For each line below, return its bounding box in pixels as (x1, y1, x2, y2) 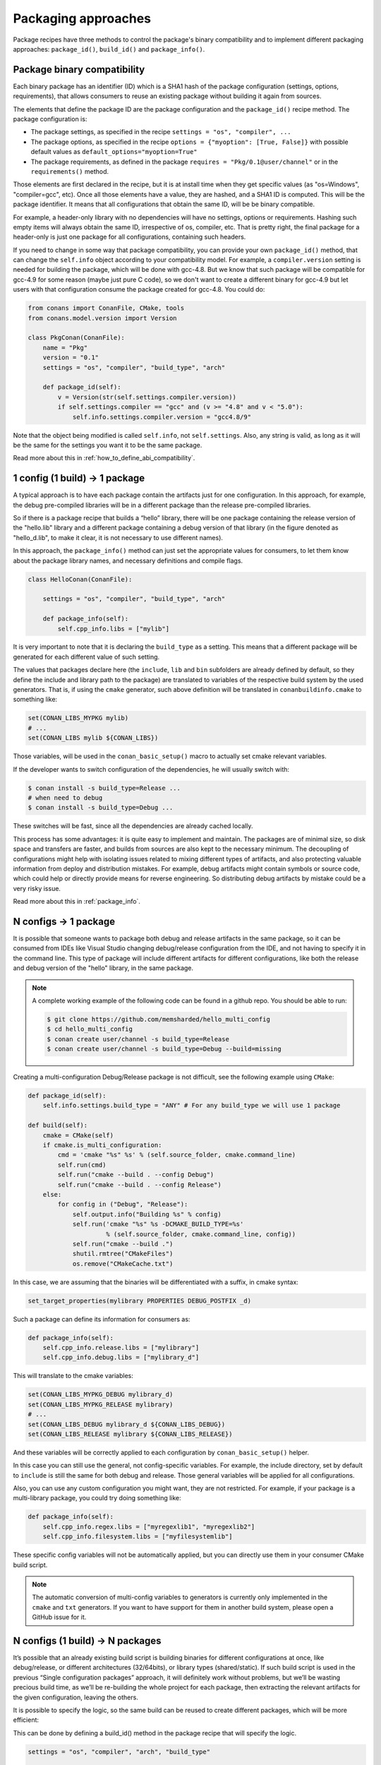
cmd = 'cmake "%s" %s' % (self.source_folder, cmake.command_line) (57, 1151, 296, 1159)
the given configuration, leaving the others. (13, 1693, 139, 1701)
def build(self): (28, 1121, 88, 1130)
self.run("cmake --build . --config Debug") (57, 1171, 214, 1179)
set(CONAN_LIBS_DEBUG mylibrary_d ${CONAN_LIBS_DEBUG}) (28, 1420, 226, 1428)
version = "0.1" (42, 354, 99, 361)
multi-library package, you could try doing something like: (13, 1494, 181, 1502)
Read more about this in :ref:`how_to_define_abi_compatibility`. (13, 454, 195, 462)
